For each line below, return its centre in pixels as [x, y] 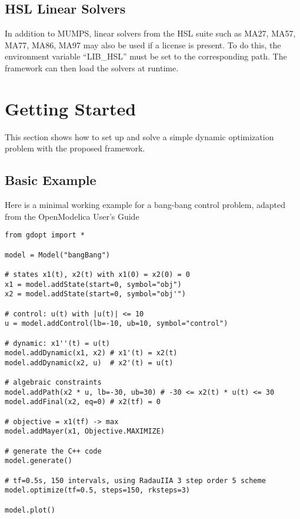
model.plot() [30, 510]
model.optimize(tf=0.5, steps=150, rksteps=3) [97, 490]
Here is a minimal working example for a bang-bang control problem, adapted [145, 205]
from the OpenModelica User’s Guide [72, 216]
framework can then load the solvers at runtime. [92, 67]
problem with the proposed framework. [75, 148]
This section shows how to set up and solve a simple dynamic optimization [139, 136]
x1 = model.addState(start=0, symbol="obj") [93, 284]
